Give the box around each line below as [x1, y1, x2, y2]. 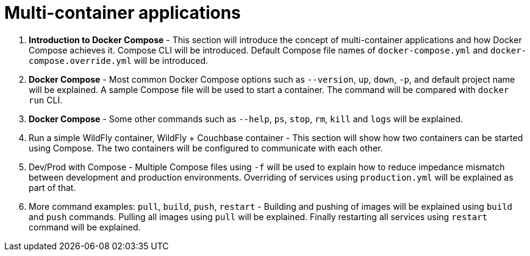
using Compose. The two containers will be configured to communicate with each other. [29, 142, 383, 153]
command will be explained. [29, 221, 141, 232]
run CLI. [29, 94, 63, 105]
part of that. [29, 182, 76, 193]
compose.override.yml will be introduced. [29, 55, 209, 66]
